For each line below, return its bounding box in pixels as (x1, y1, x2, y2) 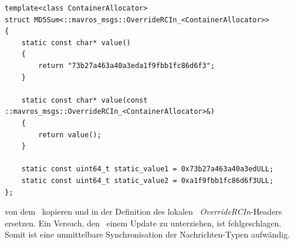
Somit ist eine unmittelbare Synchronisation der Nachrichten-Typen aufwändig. (5, 228, 290, 240)
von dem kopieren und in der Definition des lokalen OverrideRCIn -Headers (5, 205, 282, 218)
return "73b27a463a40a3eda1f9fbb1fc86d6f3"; (38, 61, 215, 70)
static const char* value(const (21, 96, 148, 104)
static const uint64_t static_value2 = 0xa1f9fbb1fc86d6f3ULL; (21, 176, 274, 185)
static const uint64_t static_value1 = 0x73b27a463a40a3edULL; (21, 165, 274, 174)
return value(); (38, 130, 102, 139)
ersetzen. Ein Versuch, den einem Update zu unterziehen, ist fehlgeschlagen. (5, 216, 282, 229)
